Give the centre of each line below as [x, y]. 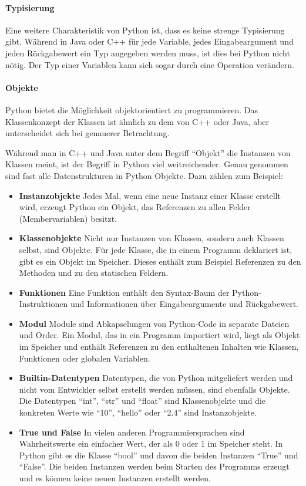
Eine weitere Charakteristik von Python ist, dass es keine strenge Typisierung [145, 30]
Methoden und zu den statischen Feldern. [94, 273]
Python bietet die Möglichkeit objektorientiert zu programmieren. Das [132, 109]
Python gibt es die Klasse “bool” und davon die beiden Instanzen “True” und [159, 455]
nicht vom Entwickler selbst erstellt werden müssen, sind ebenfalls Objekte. [154, 389]
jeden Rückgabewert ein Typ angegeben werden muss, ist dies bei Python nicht [148, 53]
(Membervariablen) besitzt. [68, 218]
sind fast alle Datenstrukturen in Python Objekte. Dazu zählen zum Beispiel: [144, 175]
